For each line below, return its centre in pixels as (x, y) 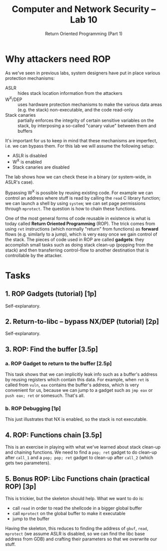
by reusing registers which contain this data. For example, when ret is (77, 380)
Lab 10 (84, 20)
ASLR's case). (19, 182)
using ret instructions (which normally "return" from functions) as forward (82, 229)
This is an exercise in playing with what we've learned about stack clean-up (83, 447)
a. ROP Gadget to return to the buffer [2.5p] (59, 363)
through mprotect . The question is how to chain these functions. (71, 209)
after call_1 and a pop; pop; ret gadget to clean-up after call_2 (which (79, 458)
